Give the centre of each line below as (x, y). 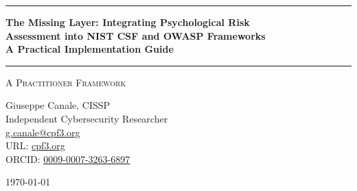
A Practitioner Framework (66, 82)
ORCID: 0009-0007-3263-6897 (68, 158)
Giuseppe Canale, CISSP (58, 105)
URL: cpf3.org (35, 145)
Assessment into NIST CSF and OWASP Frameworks (136, 35)
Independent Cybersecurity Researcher (87, 118)
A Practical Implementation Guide (90, 49)
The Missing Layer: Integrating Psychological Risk (128, 22)
